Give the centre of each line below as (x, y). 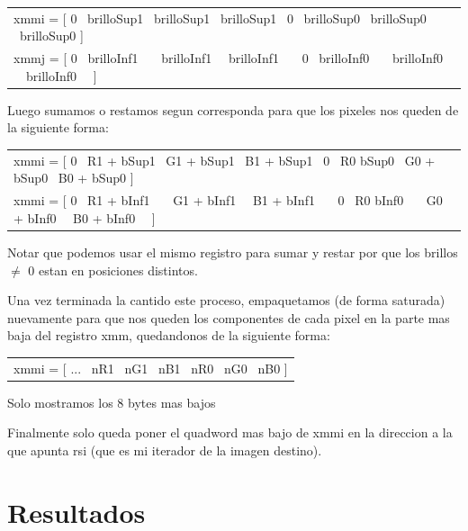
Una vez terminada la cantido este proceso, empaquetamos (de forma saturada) (226, 300)
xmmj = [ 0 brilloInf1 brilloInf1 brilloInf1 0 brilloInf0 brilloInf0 (229, 58)
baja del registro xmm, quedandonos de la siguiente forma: (169, 335)
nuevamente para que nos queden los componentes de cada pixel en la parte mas (229, 317)
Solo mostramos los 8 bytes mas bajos (112, 402)
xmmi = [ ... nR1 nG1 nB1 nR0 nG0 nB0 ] (151, 368)
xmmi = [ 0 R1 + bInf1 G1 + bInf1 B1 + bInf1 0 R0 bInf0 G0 (228, 200)
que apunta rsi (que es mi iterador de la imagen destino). (165, 450)
